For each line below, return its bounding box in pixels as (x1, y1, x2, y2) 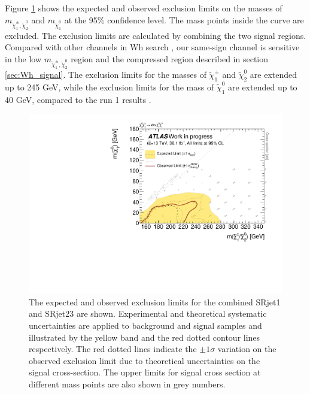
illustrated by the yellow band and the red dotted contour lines (29, 331, 260, 343)
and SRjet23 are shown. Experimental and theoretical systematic (29, 307, 267, 320)
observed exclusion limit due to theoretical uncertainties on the (29, 354, 260, 366)
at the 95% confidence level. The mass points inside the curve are (64, 13, 304, 26)
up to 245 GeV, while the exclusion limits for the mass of (5, 81, 214, 93)
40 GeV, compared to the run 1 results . (5, 93, 151, 105)
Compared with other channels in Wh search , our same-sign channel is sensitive (5, 41, 300, 53)
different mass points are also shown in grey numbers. (29, 377, 226, 390)
